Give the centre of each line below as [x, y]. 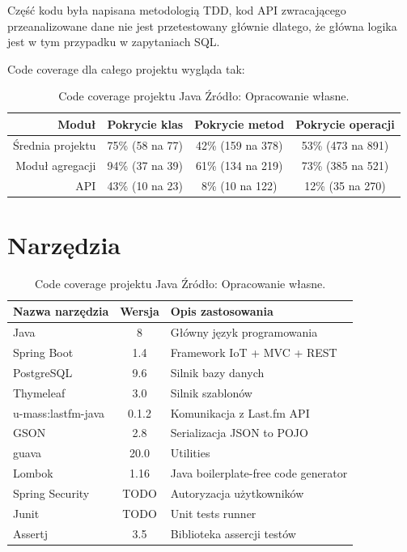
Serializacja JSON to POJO [239, 433]
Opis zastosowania [222, 311]
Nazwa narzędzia [61, 311]
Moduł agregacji [56, 165]
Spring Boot [43, 352]
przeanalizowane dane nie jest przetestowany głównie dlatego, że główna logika [202, 25]
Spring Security [51, 493]
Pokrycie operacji [345, 123]
